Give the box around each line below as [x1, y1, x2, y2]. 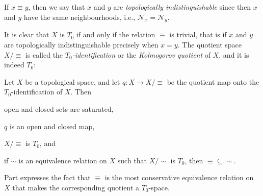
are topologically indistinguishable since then [113, 2, 251, 12]
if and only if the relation [76, 29, 155, 40]
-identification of [11, 86, 63, 97]
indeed [4, 59, 24, 70]
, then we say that [28, 2, 85, 12]
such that [117, 155, 147, 165]
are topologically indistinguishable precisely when [4, 39, 159, 50]
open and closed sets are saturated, [4, 103, 114, 114]
